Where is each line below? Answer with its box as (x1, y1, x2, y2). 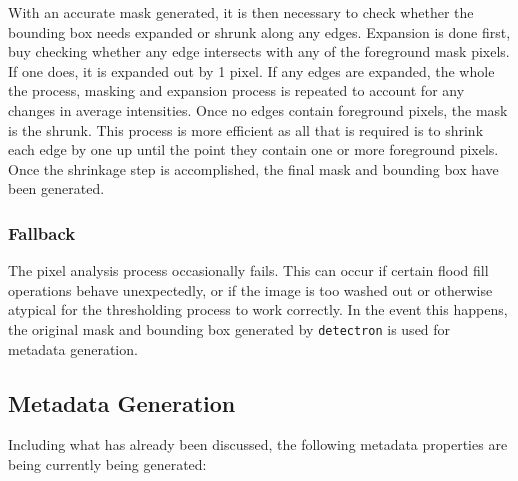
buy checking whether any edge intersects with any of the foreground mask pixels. (8, 41, 510, 62)
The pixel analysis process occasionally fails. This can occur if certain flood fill (8, 260, 489, 281)
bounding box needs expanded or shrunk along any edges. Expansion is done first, (8, 21, 511, 42)
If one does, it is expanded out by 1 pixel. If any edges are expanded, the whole (8, 60, 495, 81)
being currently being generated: (8, 453, 207, 474)
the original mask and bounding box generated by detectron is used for (8, 318, 451, 339)
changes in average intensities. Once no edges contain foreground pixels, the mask (8, 99, 508, 120)
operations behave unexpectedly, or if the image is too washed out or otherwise (8, 279, 493, 300)
